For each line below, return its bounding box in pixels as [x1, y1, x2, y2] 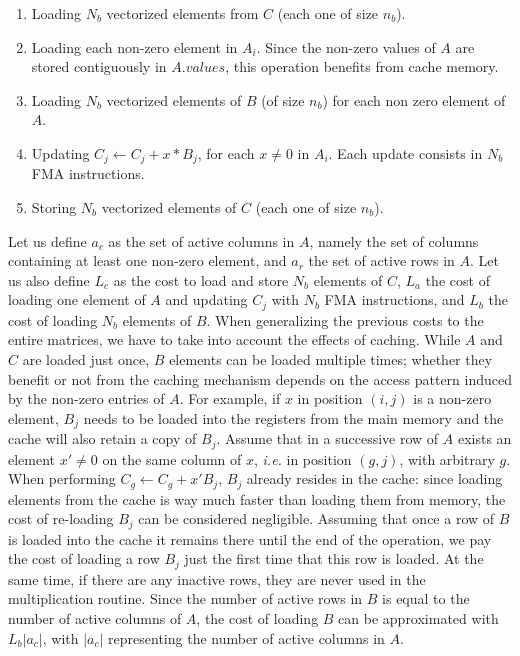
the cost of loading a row [8, 548, 160, 569]
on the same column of [102, 448, 242, 469]
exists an [457, 428, 512, 449]
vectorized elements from [106, 3, 259, 23]
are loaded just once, [22, 349, 150, 370]
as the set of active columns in [108, 230, 295, 251]
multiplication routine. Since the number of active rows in [8, 588, 363, 609]
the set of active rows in [308, 250, 455, 271]
